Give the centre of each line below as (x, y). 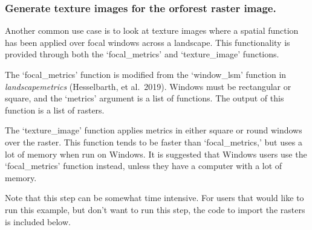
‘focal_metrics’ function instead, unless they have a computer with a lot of (144, 166)
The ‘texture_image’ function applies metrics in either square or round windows (154, 130)
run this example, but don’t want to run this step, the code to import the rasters (155, 209)
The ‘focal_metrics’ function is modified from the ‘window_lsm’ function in (146, 74)
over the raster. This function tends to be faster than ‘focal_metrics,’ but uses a (154, 142)
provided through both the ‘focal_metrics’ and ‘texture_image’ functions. (142, 54)
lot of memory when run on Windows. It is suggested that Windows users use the (156, 154)
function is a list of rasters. (55, 110)
